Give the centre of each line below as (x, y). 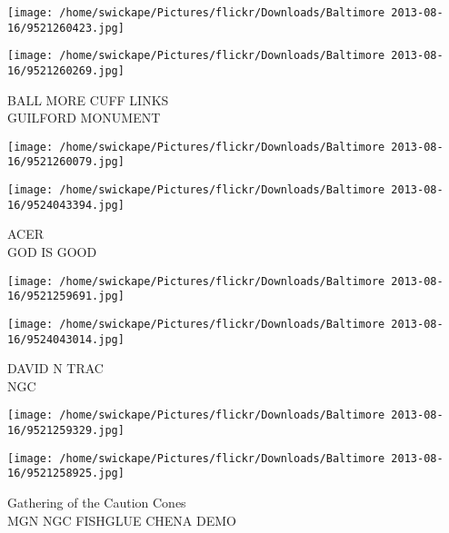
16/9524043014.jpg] (66, 339)
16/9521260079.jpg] (66, 162)
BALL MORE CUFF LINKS (88, 99)
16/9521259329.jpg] (66, 431)
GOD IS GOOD (52, 252)
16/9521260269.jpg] (66, 70)
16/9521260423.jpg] (66, 28)
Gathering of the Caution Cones (97, 503)
